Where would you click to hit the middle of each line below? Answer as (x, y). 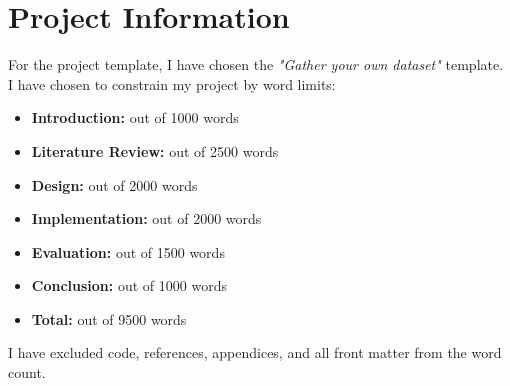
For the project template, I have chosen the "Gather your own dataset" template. (256, 64)
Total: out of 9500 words (109, 318)
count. (27, 372)
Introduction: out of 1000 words (135, 117)
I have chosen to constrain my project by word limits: (172, 83)
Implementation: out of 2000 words (146, 218)
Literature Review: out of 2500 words (155, 150)
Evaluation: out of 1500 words (128, 251)
